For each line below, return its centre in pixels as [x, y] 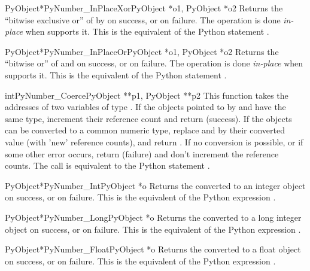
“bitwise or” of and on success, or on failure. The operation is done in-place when [154, 63]
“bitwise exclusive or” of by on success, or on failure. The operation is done [143, 19]
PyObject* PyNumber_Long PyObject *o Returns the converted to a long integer [153, 217]
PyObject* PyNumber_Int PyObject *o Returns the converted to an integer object [155, 185]
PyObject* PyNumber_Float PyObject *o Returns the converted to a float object [153, 249]
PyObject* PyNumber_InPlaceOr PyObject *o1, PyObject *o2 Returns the [142, 51]
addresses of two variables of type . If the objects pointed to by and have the [145, 107]
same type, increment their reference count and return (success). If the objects [148, 118]
